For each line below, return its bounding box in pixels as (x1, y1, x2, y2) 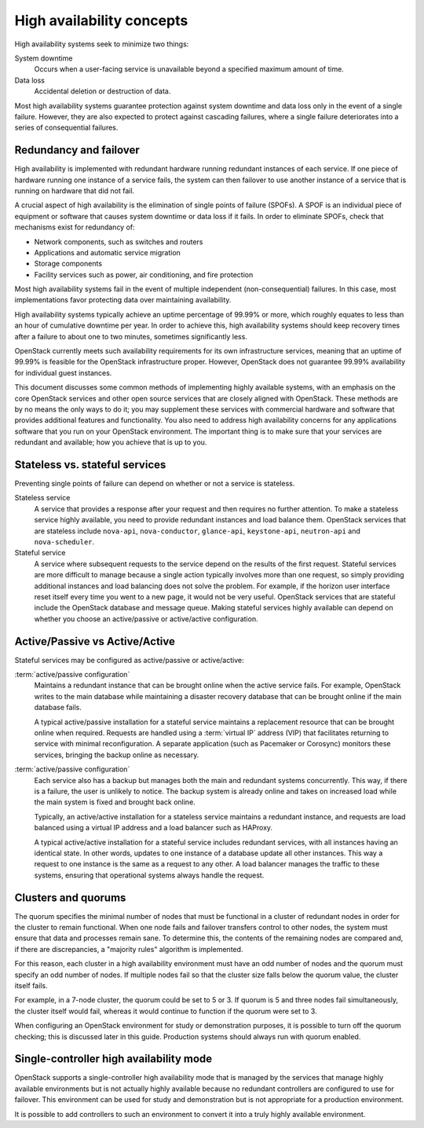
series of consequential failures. (14, 123, 119, 133)
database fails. (34, 703, 82, 712)
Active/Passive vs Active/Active (14, 635, 176, 648)
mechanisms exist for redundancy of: (14, 222, 135, 232)
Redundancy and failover (14, 144, 141, 157)
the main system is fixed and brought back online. (34, 797, 196, 807)
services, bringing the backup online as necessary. (34, 750, 199, 760)
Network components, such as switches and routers (34, 236, 203, 247)
